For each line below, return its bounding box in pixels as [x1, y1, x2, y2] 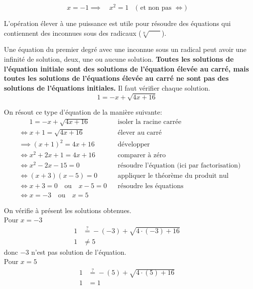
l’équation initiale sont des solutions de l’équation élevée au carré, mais [4, 63, 249, 73]
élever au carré [118, 129, 162, 136]
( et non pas [135, 4, 172, 12]
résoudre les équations [118, 182, 184, 190]
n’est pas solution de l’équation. [31, 246, 126, 257]
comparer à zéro [118, 152, 166, 159]
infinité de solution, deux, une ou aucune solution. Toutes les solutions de [4, 54, 234, 64]
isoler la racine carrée [118, 119, 182, 126]
